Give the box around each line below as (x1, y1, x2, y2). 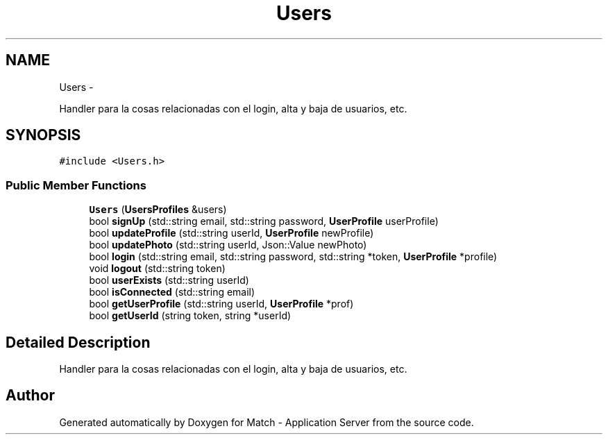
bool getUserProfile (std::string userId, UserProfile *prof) (89, 298, 354, 310)
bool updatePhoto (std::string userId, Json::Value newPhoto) (89, 239, 367, 251)
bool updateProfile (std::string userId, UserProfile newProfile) (89, 227, 374, 239)
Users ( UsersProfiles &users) (89, 203, 227, 216)
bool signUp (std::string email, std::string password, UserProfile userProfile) (89, 215, 439, 228)
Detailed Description (6, 333, 151, 351)
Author (6, 387, 55, 405)
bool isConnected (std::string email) (89, 286, 255, 298)
